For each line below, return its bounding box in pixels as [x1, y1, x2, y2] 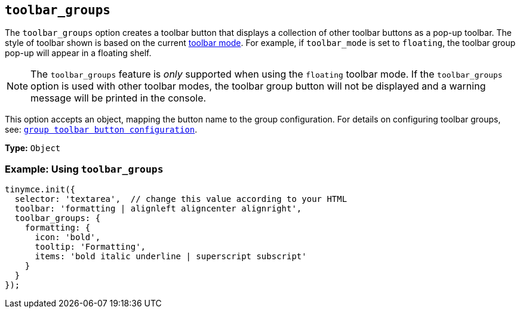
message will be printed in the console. [30, 92, 207, 105]
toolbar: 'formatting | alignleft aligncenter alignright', [14, 204, 302, 214]
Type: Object [5, 143, 61, 154]
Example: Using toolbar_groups [5, 162, 164, 175]
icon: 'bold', [35, 232, 101, 243]
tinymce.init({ [5, 185, 76, 195]
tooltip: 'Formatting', [35, 242, 146, 252]
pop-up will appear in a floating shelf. [5, 48, 152, 59]
